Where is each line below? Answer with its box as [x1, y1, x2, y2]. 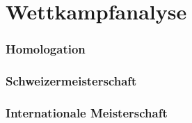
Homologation [6, 40, 86, 58]
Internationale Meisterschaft [6, 104, 168, 121]
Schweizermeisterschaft [6, 72, 137, 90]
